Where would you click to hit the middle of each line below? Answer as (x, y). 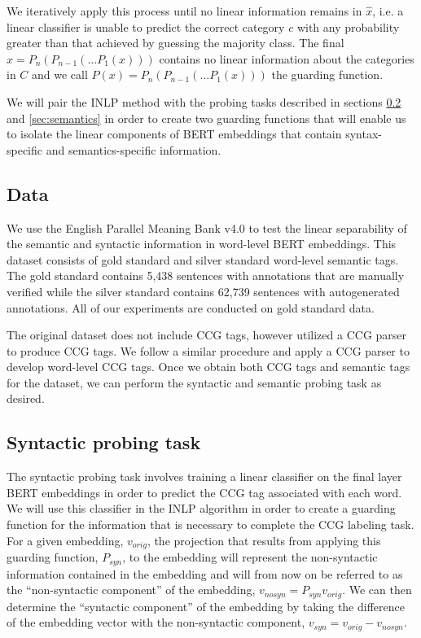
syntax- (364, 134)
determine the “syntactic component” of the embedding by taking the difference (206, 606)
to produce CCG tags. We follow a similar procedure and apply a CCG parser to (208, 350)
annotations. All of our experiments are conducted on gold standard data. (191, 307)
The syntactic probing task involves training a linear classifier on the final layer (204, 476)
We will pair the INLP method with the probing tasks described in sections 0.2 (204, 101)
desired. (26, 398)
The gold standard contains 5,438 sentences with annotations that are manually (206, 275)
